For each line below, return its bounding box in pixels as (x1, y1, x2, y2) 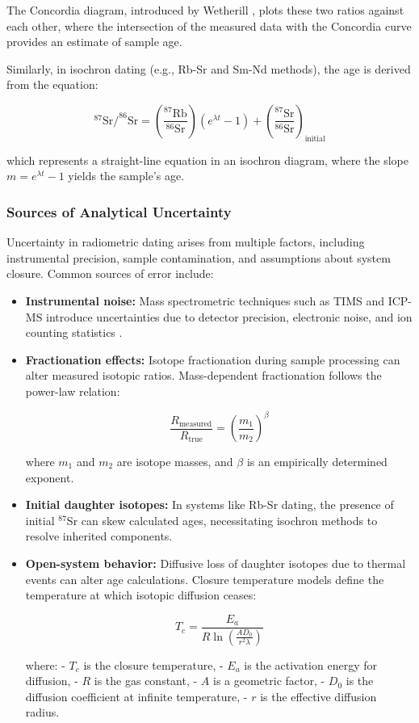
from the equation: (6, 76, 98, 93)
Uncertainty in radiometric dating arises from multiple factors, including (6, 233, 365, 250)
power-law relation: (25, 382, 120, 399)
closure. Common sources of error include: (6, 265, 214, 282)
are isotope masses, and (116, 453, 233, 470)
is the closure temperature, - (83, 656, 224, 673)
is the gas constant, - (94, 672, 198, 689)
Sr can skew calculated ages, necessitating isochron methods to (66, 511, 378, 528)
